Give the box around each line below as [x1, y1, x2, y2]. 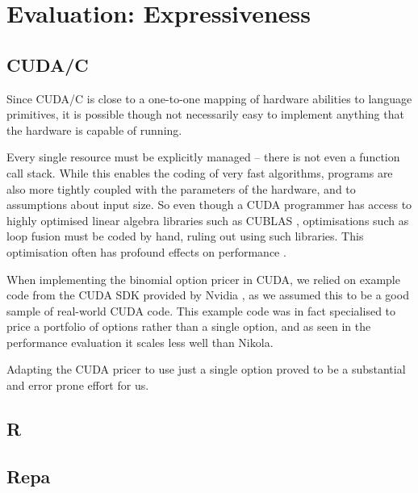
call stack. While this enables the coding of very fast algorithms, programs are [6, 164, 393, 181]
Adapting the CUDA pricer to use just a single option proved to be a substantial [6, 361, 406, 378]
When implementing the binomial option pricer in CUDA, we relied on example [6, 270, 400, 287]
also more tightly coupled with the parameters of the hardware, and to [6, 180, 356, 197]
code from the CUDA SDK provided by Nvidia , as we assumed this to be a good [6, 286, 409, 303]
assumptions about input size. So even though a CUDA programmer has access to [6, 196, 412, 213]
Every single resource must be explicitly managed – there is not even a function [6, 148, 400, 165]
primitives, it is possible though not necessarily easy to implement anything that [6, 106, 404, 123]
